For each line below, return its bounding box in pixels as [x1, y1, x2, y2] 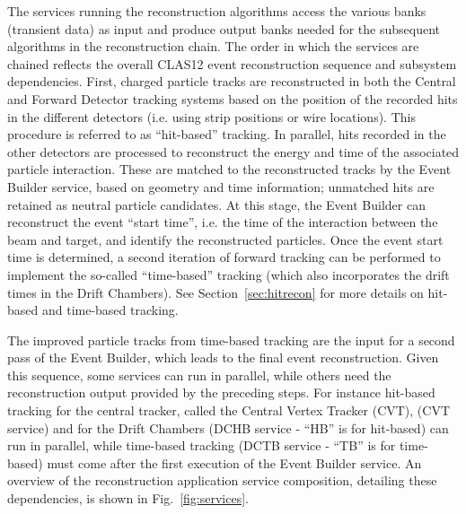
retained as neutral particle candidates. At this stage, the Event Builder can [7, 195, 426, 213]
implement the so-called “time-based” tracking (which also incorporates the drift [7, 265, 450, 283]
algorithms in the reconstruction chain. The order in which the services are [7, 37, 419, 56]
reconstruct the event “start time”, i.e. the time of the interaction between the [7, 213, 438, 231]
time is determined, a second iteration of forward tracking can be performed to [7, 248, 441, 266]
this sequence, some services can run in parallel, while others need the [7, 365, 391, 384]
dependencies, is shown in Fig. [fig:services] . [7, 489, 249, 508]
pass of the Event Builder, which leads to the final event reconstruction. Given [7, 348, 439, 367]
